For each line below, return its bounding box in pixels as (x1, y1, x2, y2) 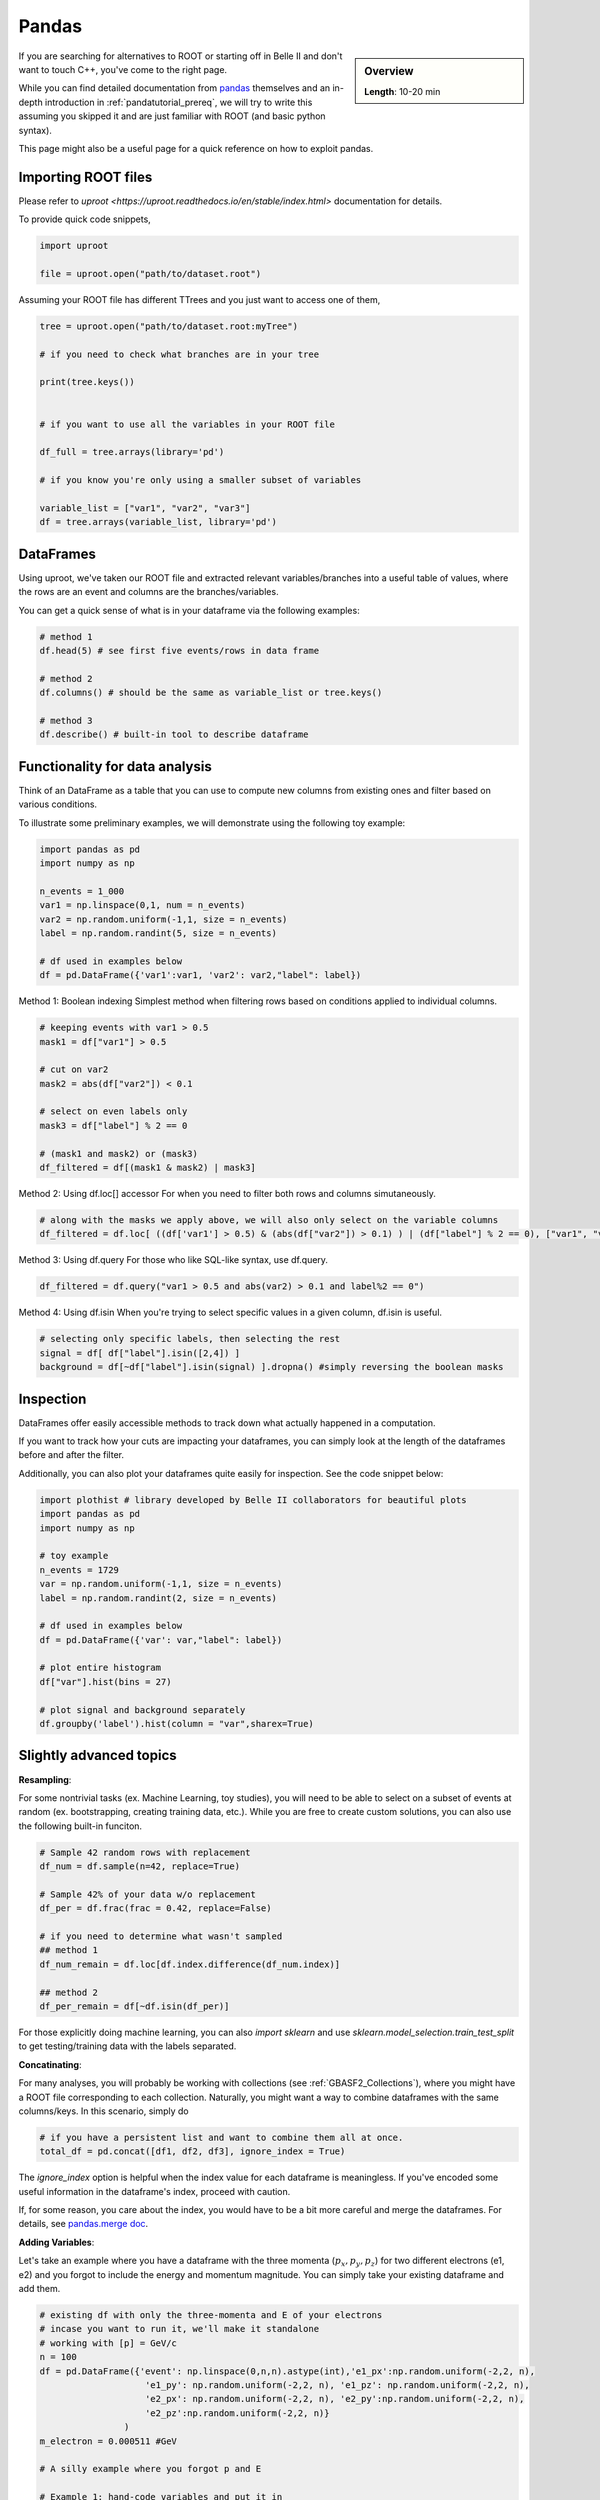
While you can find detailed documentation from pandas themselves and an (18, 82, 331, 94)
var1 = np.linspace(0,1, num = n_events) (39, 900, 246, 911)
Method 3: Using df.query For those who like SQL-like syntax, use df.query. (18, 1254, 329, 1266)
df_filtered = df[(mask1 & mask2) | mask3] (39, 1162, 257, 1174)
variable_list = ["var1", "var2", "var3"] (39, 503, 251, 514)
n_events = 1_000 (39, 885, 125, 897)
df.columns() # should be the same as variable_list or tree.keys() (39, 687, 383, 699)
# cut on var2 (39, 1064, 109, 1075)
